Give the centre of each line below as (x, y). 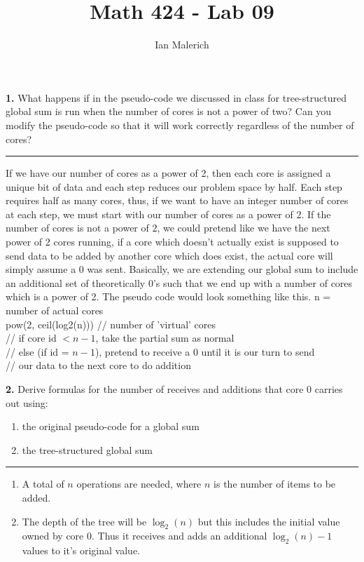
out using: (27, 402)
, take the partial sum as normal (165, 338)
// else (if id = (37, 351)
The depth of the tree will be (84, 521)
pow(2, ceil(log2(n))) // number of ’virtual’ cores (111, 324)
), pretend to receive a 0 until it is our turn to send (205, 351)
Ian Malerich (182, 45)
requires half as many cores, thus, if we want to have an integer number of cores (177, 200)
